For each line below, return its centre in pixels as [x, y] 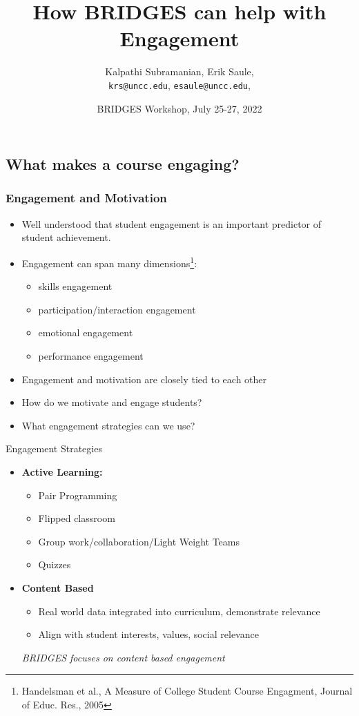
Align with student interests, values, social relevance [148, 634]
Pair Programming [78, 495]
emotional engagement [86, 332]
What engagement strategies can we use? [108, 425]
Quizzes [55, 564]
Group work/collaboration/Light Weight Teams [139, 541]
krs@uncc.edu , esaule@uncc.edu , [179, 85]
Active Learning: [62, 471]
